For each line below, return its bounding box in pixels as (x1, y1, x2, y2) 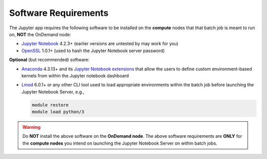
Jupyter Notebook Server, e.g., (21, 89, 85, 95)
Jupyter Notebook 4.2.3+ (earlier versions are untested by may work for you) (21, 41, 179, 47)
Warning (22, 124, 41, 130)
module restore (32, 102, 69, 107)
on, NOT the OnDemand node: (9, 31, 71, 37)
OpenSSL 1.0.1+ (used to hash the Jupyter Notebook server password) (21, 48, 165, 53)
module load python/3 (32, 109, 85, 115)
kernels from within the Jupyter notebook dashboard (21, 72, 129, 79)
